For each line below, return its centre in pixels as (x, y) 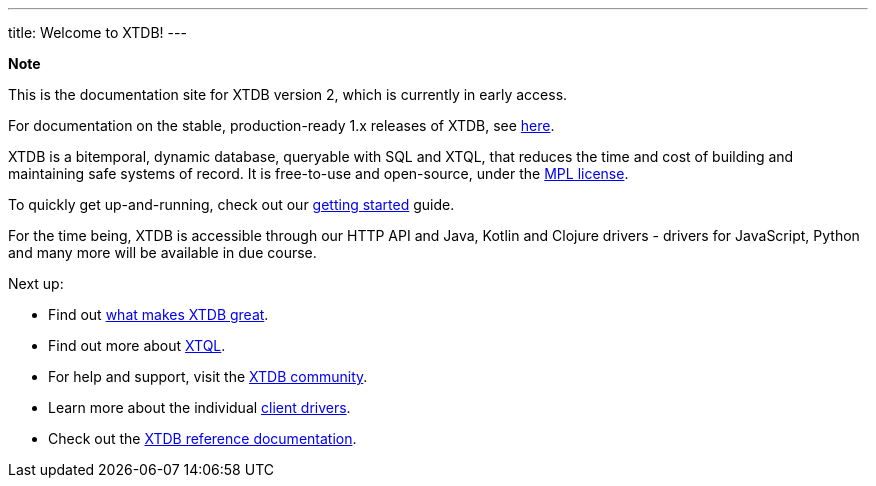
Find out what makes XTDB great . (158, 314)
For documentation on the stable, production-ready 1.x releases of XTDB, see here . (281, 125)
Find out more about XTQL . (137, 345)
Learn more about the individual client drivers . (199, 407)
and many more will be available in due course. (162, 252)
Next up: (36, 283)
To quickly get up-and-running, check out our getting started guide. (231, 204)
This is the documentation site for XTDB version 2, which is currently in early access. (288, 94)
